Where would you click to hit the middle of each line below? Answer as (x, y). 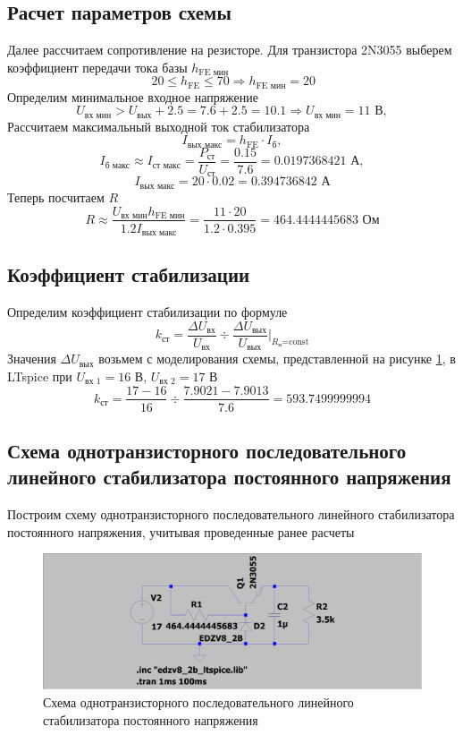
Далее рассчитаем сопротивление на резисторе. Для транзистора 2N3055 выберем (230, 50)
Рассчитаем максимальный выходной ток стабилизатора (159, 126)
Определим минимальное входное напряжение (133, 96)
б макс (118, 165)
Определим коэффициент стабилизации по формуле (147, 312)
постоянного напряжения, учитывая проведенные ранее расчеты (181, 531)
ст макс (166, 165)
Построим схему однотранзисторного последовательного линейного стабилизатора (231, 514)
